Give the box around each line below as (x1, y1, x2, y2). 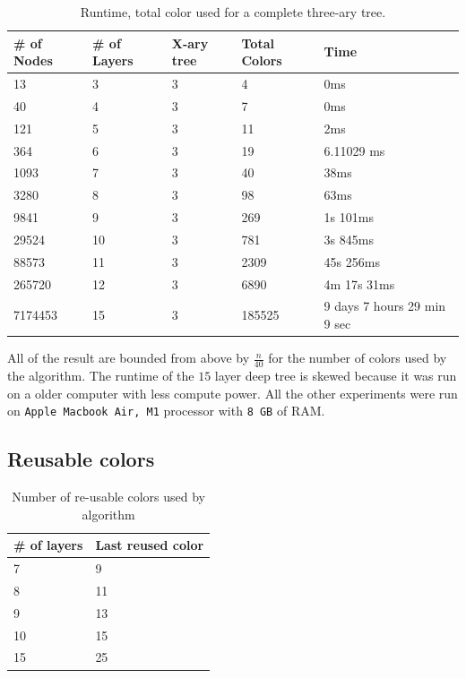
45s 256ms (324, 252, 380, 270)
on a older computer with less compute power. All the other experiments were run (7, 383, 458, 402)
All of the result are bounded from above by (7, 348, 250, 367)
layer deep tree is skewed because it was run (214, 365, 457, 384)
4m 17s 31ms (324, 274, 395, 293)
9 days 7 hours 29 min (324, 296, 446, 315)
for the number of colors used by (268, 348, 447, 367)
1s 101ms (324, 208, 374, 227)
